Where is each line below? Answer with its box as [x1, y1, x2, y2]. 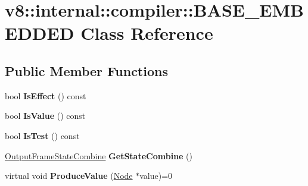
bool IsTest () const [5, 129, 80, 141]
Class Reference [80, 21, 213, 45]
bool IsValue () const [5, 109, 86, 122]
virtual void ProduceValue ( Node [5, 169, 133, 182]
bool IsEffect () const [5, 89, 86, 102]
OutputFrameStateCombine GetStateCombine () [5, 149, 193, 162]
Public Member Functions [5, 61, 168, 80]
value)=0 [139, 169, 173, 182]
